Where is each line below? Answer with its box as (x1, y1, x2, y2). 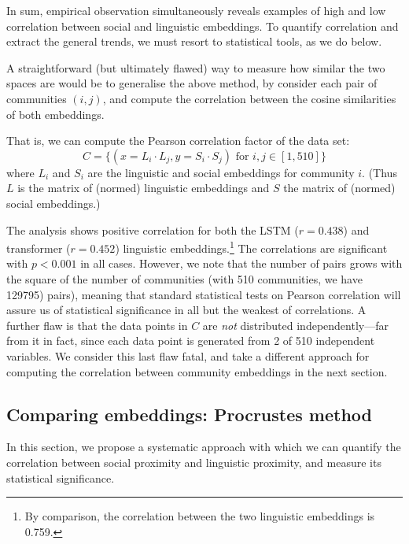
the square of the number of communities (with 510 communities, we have (6, 270, 363, 287)
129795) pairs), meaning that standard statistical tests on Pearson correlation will (6, 286, 401, 302)
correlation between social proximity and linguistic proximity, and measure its (6, 453, 381, 470)
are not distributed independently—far (202, 316, 389, 333)
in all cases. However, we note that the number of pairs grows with (80, 255, 403, 272)
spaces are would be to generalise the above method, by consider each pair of (6, 75, 378, 91)
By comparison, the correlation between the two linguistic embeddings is (24, 508, 375, 524)
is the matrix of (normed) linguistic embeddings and (17, 179, 270, 196)
